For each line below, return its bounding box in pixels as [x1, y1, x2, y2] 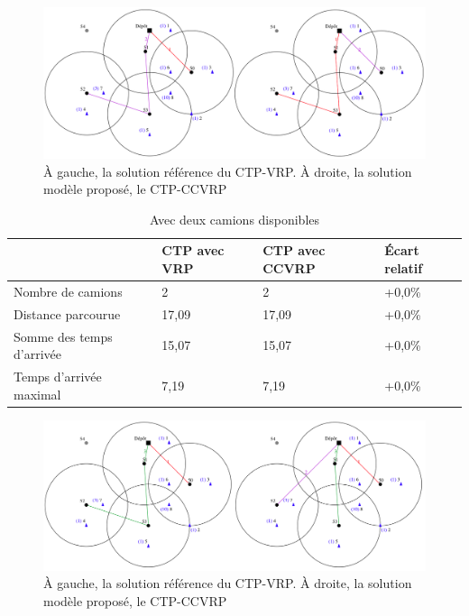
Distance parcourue [14, 304, 121, 323]
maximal [14, 384, 61, 403]
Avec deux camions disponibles [149, 209, 320, 228]
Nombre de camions [14, 281, 123, 300]
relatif [384, 259, 423, 278]
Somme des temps [14, 326, 113, 345]
